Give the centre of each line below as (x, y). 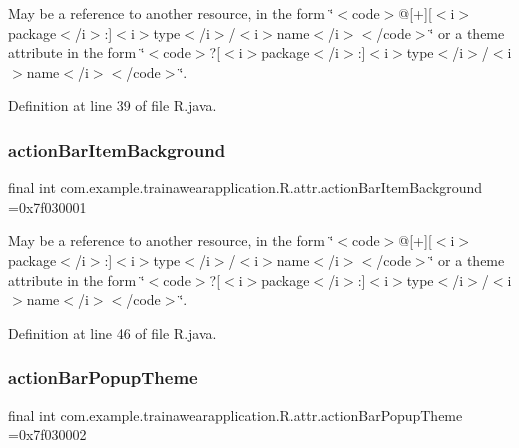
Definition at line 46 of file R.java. (112, 332)
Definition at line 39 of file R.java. (112, 105)
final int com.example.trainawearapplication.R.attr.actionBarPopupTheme (235, 414)
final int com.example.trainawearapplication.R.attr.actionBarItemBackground (245, 187)
